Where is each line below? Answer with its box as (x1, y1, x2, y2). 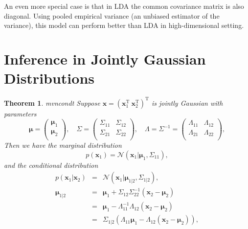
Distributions (4, 68, 94, 88)
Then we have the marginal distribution (4, 140, 122, 150)
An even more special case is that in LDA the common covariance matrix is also (4, 1, 244, 11)
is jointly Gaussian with (151, 97, 223, 108)
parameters (4, 108, 37, 118)
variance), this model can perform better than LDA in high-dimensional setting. (4, 20, 244, 30)
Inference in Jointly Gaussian (4, 48, 206, 69)
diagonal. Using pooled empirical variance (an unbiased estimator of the (4, 10, 220, 21)
